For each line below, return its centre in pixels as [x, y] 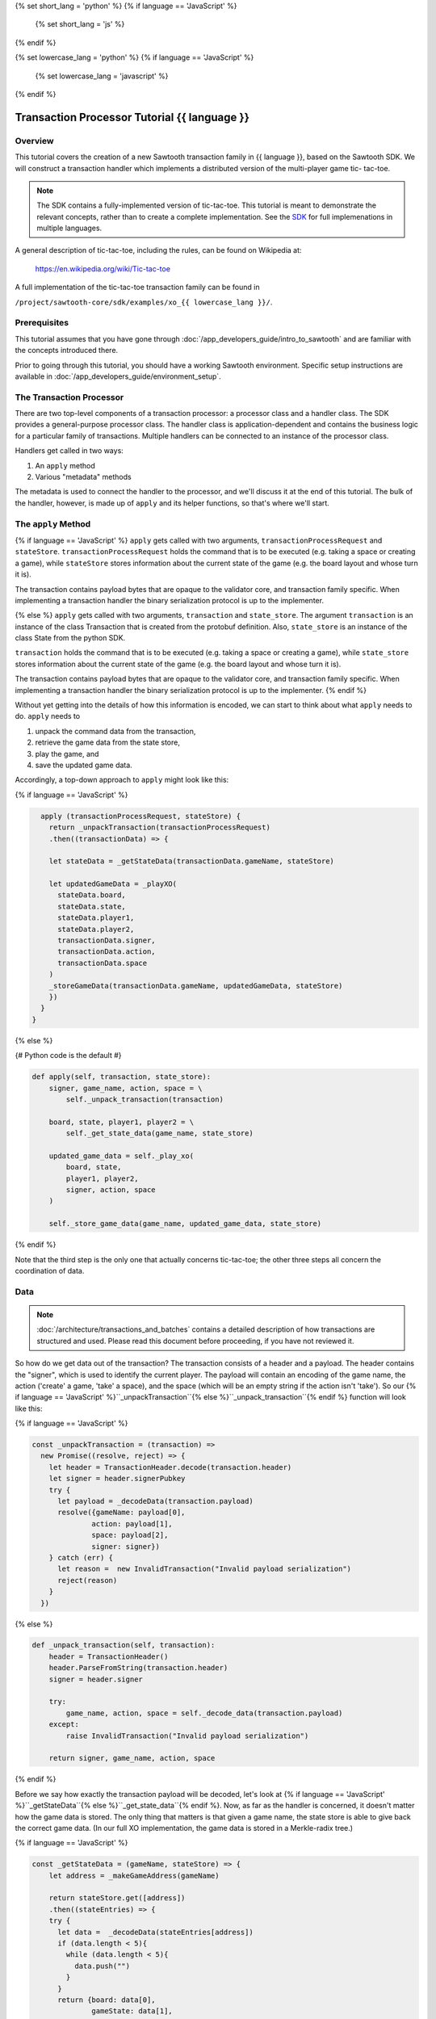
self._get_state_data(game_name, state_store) [159, 1133]
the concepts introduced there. [67, 350]
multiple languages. [69, 228]
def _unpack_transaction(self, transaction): [124, 1645]
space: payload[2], [130, 1535]
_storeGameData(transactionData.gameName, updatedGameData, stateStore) [196, 986]
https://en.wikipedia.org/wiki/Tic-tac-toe [103, 269]
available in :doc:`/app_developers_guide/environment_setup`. [118, 376]
